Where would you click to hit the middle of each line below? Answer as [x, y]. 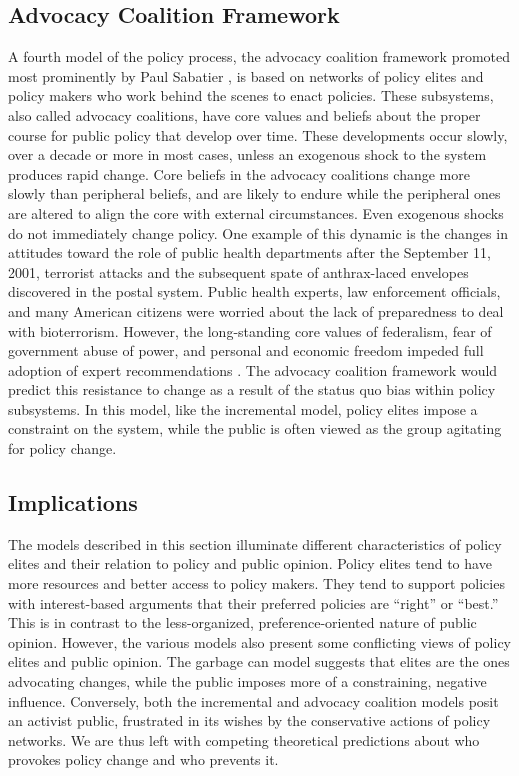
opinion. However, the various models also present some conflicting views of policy [259, 641]
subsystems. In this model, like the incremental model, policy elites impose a [243, 408]
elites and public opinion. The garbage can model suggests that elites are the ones [259, 661]
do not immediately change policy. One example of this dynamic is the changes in [258, 232]
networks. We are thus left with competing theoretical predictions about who [244, 739]
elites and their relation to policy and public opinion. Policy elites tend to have [250, 563]
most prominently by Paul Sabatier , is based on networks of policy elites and [246, 75]
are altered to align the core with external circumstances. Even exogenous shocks [256, 212]
